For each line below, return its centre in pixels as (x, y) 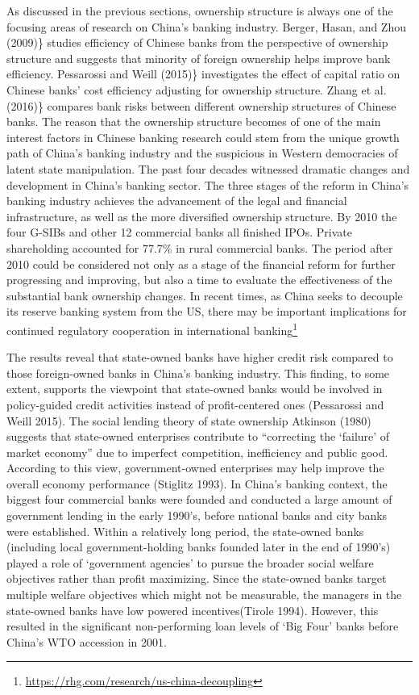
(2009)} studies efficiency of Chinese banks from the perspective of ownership (197, 42)
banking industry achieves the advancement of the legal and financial (177, 201)
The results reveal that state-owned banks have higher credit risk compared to (200, 357)
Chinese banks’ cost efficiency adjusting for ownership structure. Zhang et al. (197, 89)
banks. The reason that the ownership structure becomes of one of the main (194, 121)
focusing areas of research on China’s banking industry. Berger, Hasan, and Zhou (206, 26)
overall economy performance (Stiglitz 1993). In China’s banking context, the (197, 483)
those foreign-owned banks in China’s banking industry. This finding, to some (198, 373)
